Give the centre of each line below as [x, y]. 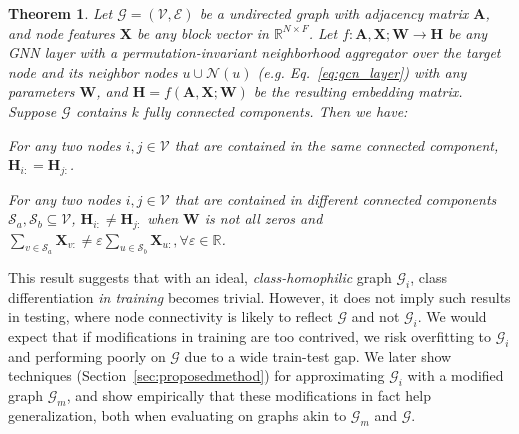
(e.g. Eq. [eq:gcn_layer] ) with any [362, 71]
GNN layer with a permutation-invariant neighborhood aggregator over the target [254, 52]
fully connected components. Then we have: [275, 110]
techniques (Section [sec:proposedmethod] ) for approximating [196, 375]
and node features [61, 32]
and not [375, 316]
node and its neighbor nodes [93, 71]
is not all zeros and [263, 218]
